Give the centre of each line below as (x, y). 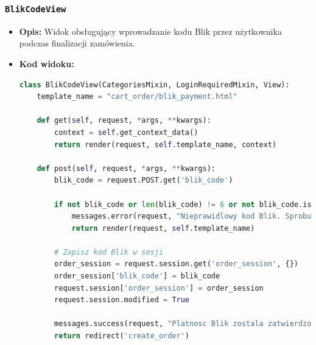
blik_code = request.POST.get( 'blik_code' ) (144, 180)
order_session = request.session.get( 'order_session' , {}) (176, 264)
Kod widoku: (47, 63)
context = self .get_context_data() (126, 132)
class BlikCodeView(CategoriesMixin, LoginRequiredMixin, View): (154, 85)
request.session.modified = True (122, 300)
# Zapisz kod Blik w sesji (109, 252)
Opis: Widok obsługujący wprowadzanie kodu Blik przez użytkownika (150, 31)
